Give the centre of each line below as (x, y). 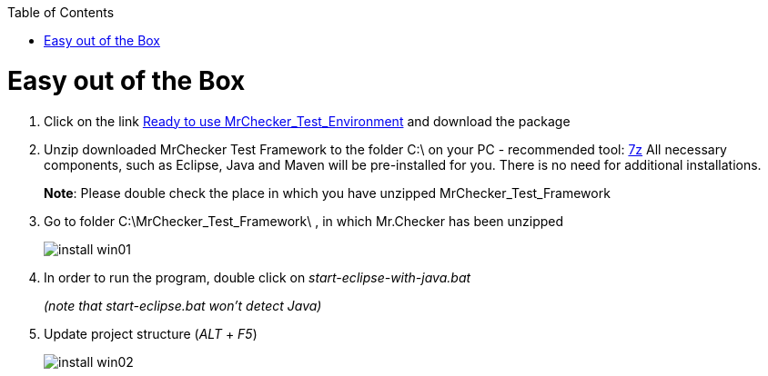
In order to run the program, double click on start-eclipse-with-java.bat (258, 277)
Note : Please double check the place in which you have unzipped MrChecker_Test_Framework (327, 193)
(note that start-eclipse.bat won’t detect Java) (183, 305)
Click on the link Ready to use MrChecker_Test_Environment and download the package (307, 121)
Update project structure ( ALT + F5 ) (151, 333)
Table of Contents (61, 12)
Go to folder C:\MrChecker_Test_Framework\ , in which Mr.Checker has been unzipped (304, 221)
